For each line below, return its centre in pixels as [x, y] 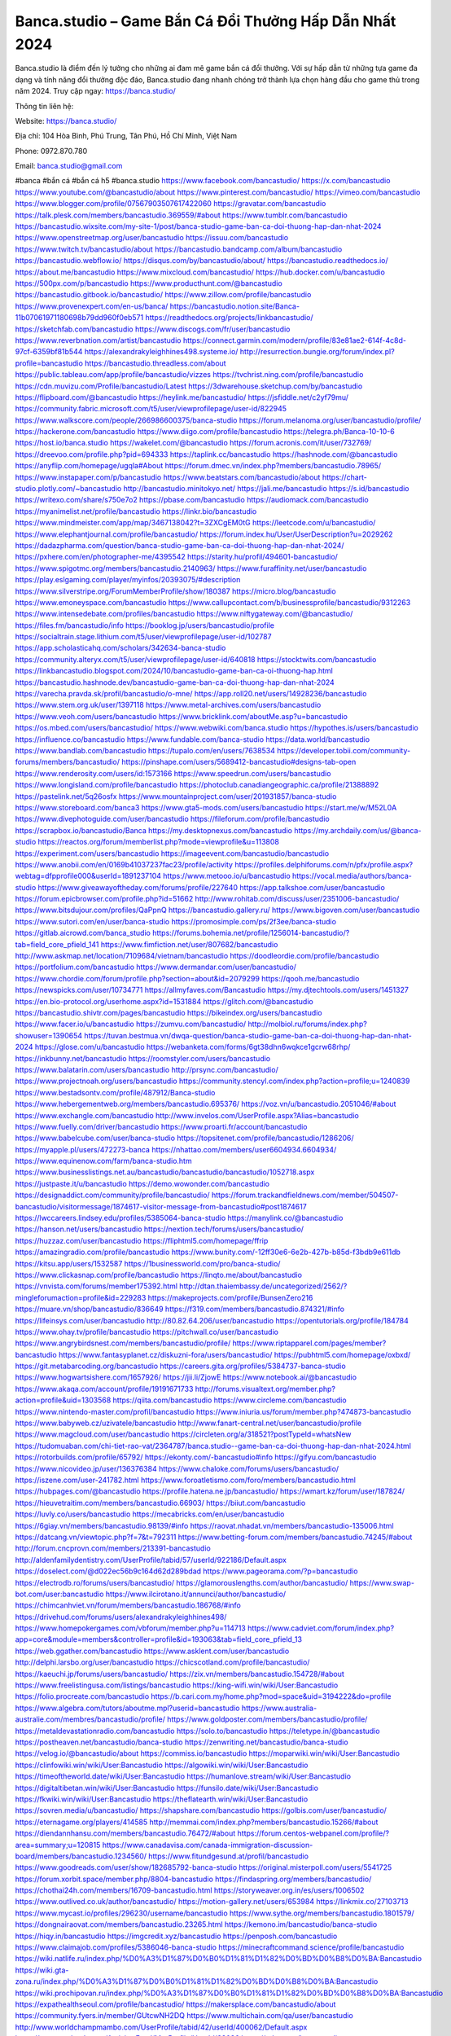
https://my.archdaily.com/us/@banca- [358, 830]
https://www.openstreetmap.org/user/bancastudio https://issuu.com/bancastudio [152, 238]
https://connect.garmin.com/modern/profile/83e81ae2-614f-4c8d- [295, 340]
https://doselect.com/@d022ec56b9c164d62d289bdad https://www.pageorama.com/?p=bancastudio [186, 1571]
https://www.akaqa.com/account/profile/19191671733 [104, 1389]
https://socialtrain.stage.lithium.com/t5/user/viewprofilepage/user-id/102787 [143, 637]
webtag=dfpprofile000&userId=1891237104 [88, 876]
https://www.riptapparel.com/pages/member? [309, 1343]
